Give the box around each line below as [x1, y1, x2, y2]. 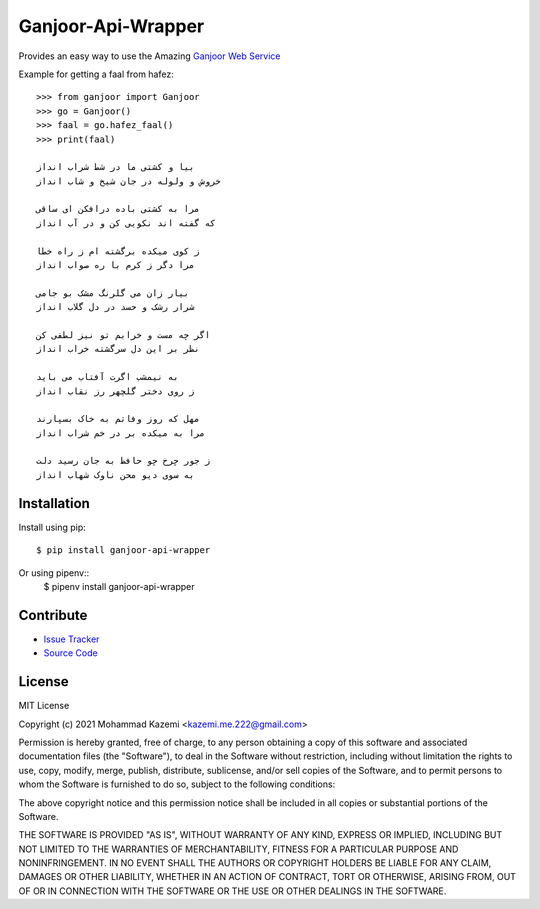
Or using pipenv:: [18, 566, 90, 579]
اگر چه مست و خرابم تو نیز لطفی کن [36, 329, 211, 340]
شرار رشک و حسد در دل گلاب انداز [36, 301, 195, 313]
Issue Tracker [43, 633, 100, 645]
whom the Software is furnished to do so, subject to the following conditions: [18, 778, 336, 790]
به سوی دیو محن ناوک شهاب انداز [36, 469, 195, 480]
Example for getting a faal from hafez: [18, 68, 174, 80]
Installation [18, 495, 90, 512]
